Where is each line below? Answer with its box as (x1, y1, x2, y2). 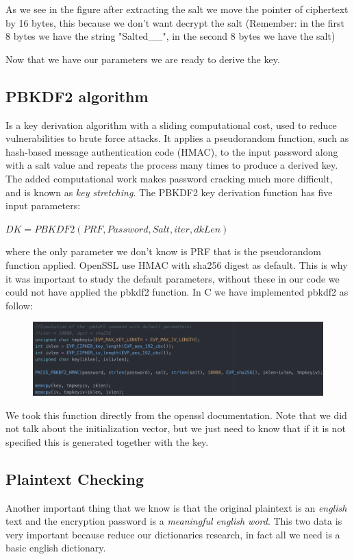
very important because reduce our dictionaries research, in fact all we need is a (5, 527, 340, 541)
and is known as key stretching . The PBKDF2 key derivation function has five (5, 185, 333, 199)
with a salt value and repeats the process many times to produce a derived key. (5, 158, 338, 172)
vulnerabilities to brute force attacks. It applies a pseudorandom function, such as (5, 131, 349, 145)
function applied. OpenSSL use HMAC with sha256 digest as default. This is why (5, 257, 348, 272)
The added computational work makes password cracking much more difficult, (5, 171, 333, 185)
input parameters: (5, 198, 81, 213)
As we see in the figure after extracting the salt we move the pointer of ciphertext (5, 2, 349, 16)
